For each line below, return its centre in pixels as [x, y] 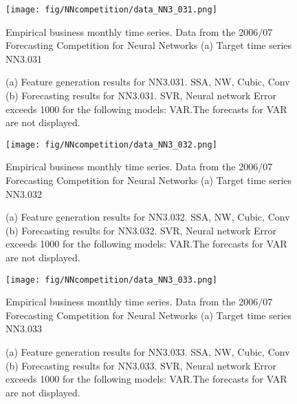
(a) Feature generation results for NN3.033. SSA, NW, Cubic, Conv [148, 352]
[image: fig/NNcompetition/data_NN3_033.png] [111, 280]
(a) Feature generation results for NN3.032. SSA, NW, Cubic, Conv [148, 217]
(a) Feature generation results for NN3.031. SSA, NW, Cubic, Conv [148, 82]
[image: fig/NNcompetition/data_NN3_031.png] [111, 10]
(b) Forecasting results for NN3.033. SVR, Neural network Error [141, 365]
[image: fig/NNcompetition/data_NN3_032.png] [111, 144]
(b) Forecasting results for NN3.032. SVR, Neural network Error [141, 230]
